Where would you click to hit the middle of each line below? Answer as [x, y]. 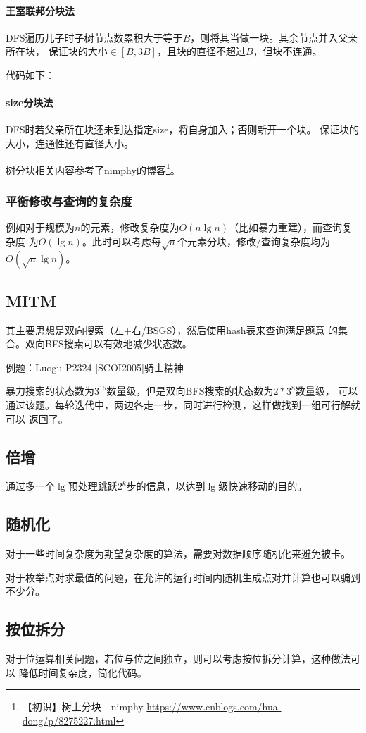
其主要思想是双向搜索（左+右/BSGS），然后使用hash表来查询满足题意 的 [172, 329]
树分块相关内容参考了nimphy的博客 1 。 [93, 168]
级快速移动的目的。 [263, 486]
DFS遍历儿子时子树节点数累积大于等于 [94, 37]
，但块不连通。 [288, 51]
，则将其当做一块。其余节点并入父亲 [274, 37]
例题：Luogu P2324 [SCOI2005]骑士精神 [95, 367]
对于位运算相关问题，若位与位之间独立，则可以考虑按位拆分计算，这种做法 [178, 659]
